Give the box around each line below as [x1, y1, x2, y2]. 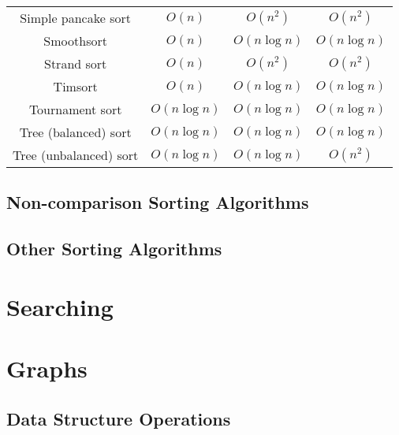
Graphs [6, 352, 88, 385]
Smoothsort [43, 32, 107, 50]
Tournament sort [28, 100, 122, 118]
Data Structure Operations [6, 406, 231, 430]
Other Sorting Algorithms [6, 236, 222, 261]
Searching [6, 290, 114, 322]
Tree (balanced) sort [19, 123, 132, 141]
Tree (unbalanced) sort [13, 146, 139, 164]
